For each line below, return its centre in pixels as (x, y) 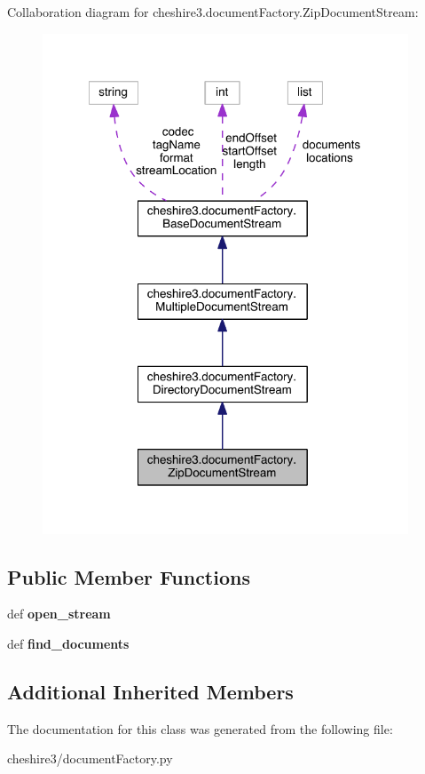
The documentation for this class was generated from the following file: (200, 728)
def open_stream (59, 614)
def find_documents (68, 643)
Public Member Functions (129, 576)
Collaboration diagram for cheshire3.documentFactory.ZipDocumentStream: (213, 12)
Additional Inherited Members (150, 691)
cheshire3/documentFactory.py (90, 758)
